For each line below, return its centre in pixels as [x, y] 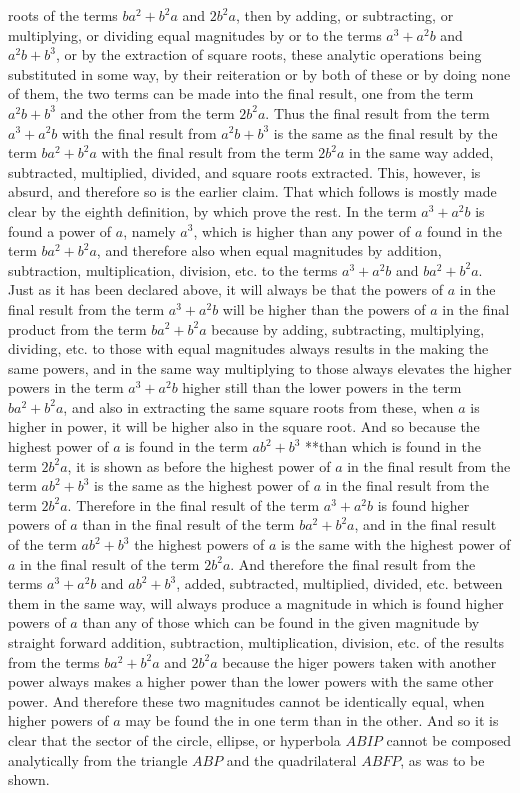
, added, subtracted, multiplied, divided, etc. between [339, 583]
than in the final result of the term [188, 524]
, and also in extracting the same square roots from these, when [258, 406]
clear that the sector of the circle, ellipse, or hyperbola [174, 739]
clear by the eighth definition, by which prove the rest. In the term [212, 210]
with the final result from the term [207, 152]
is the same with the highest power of [395, 544]
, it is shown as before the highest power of [199, 465]
